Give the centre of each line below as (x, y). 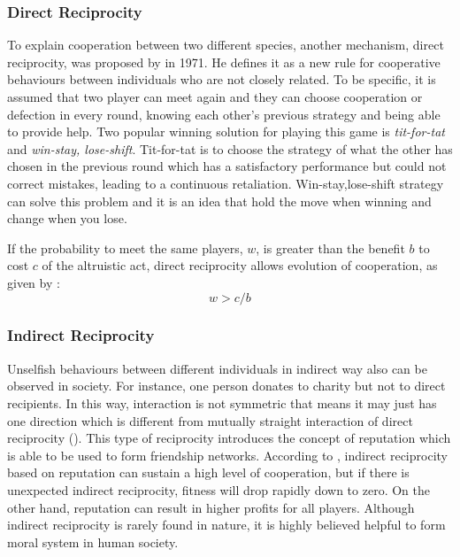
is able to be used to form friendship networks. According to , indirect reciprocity (227, 455)
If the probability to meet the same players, (125, 248)
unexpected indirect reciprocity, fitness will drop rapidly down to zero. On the (218, 489)
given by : (34, 282)
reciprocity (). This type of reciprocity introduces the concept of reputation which (229, 438)
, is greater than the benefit (330, 248)
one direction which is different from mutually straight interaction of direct (210, 420)
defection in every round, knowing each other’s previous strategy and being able (224, 114)
